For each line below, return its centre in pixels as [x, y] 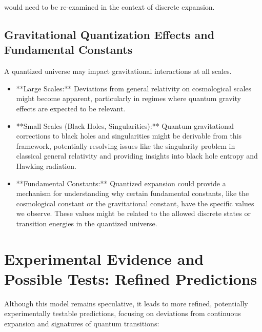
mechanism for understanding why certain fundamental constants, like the [133, 193]
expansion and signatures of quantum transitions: [82, 323]
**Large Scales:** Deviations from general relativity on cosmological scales [134, 88]
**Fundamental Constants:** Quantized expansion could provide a [121, 183]
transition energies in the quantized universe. [87, 223]
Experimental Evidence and [104, 258]
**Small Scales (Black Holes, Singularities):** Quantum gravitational [125, 125]
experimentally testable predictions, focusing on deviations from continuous [123, 313]
